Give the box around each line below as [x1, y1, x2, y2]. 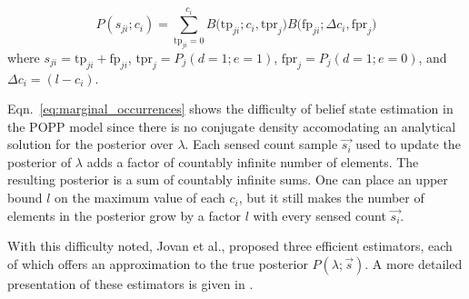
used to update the [355, 135, 461, 154]
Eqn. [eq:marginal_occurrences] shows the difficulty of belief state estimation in [7, 99, 454, 118]
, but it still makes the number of [238, 188, 424, 207]
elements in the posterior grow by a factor [7, 205, 241, 224]
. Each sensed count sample [185, 135, 338, 154]
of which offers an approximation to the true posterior [7, 254, 308, 273]
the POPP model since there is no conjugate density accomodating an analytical [7, 116, 456, 135]
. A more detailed [364, 254, 463, 273]
